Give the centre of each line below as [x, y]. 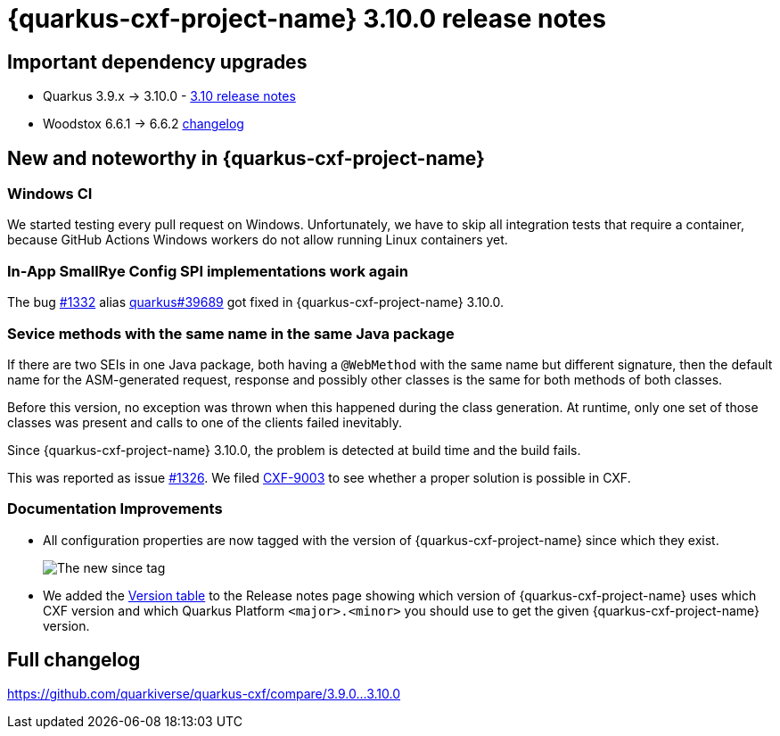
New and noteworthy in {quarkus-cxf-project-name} [246, 158]
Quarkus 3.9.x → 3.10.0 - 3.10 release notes [169, 96]
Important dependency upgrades [157, 62]
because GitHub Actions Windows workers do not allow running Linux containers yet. [258, 240]
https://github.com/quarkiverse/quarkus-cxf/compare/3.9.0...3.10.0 [204, 694]
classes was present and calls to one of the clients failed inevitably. [205, 422]
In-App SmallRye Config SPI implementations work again [208, 271]
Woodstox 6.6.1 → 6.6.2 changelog [144, 124]
